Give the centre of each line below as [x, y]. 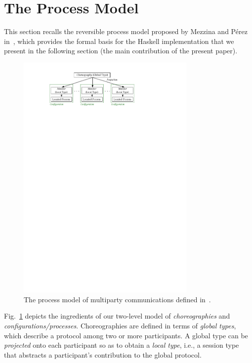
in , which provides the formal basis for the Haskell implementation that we [119, 41]
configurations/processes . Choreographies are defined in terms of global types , [120, 325]
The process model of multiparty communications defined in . [117, 299]
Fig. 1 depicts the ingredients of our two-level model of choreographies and [117, 316]
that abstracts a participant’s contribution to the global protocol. [103, 354]
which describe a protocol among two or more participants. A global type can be [126, 335]
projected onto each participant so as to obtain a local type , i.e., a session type [122, 345]
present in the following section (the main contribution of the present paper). [121, 51]
